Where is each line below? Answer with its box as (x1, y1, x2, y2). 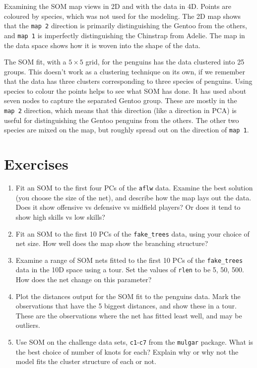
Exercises (4, 154, 68, 174)
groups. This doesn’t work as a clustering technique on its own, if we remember (4, 66, 245, 76)
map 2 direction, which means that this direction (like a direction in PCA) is (4, 105, 237, 116)
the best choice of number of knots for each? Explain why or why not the (15, 346, 239, 357)
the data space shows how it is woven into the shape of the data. (4, 40, 200, 50)
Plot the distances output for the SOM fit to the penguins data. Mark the (15, 291, 241, 301)
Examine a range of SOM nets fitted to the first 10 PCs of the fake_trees (15, 254, 243, 265)
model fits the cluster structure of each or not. (15, 356, 156, 367)
